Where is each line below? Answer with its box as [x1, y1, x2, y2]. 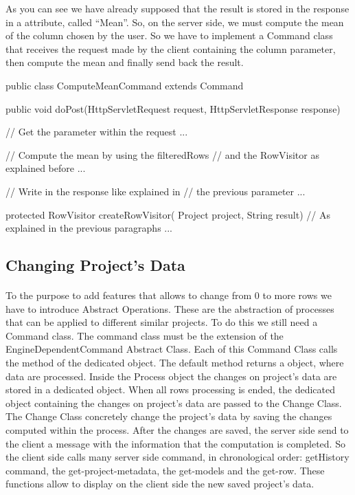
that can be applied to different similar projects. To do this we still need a [5, 315, 318, 329]
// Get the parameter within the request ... [5, 124, 188, 139]
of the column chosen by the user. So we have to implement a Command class [5, 28, 333, 43]
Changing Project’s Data [5, 254, 185, 276]
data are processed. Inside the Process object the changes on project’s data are [5, 368, 337, 383]
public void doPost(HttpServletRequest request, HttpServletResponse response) [5, 101, 341, 115]
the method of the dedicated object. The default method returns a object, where [5, 355, 344, 370]
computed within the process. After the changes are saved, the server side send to [5, 423, 349, 437]
